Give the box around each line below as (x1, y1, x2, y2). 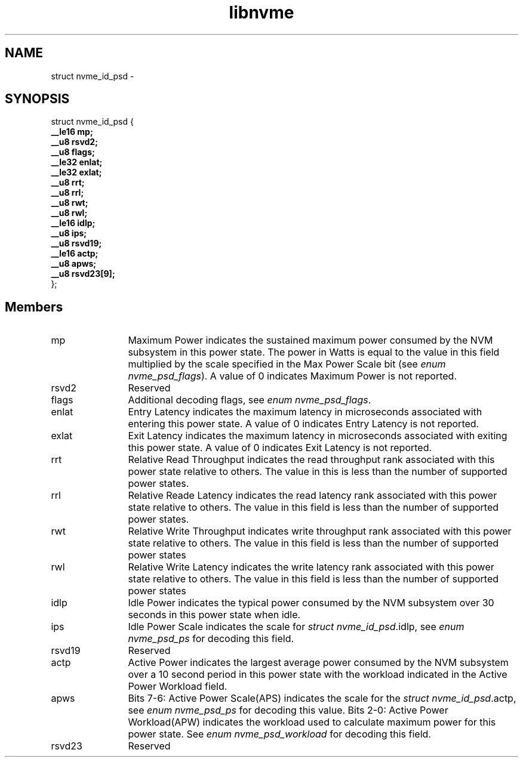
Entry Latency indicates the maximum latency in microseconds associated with (128, 406, 482, 418)
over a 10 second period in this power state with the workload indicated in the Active (128, 668, 507, 681)
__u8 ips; (51, 228, 87, 239)
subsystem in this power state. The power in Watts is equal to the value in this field (128, 346, 500, 359)
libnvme (229, 2, 294, 23)
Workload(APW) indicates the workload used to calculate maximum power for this (128, 716, 496, 729)
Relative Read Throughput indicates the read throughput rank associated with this (128, 454, 495, 466)
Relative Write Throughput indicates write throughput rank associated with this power (128, 525, 512, 538)
